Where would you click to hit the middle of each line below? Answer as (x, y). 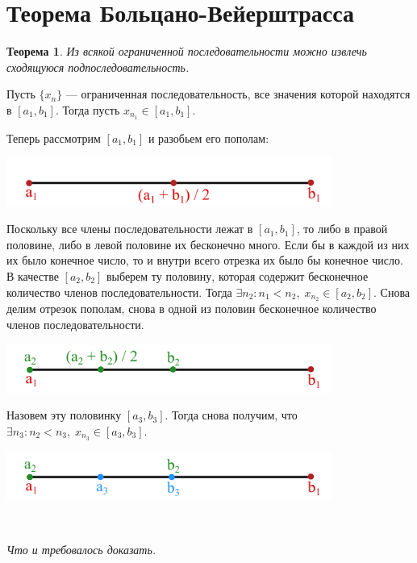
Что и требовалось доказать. (81, 550)
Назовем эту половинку (64, 415)
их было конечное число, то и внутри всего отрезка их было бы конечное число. (205, 260)
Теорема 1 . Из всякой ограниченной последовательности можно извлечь (187, 51)
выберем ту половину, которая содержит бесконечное (237, 275)
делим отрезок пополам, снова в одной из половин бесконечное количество (192, 309)
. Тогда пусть (88, 109)
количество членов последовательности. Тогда (119, 292)
